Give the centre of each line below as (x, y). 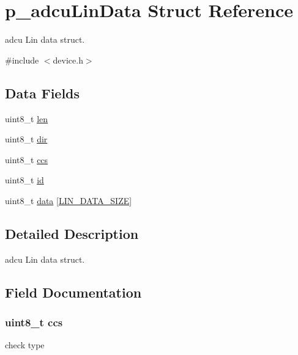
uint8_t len (27, 118)
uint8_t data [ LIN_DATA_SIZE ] (69, 200)
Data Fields (43, 93)
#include (22, 60)
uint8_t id (24, 180)
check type (25, 345)
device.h (68, 60)
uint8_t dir (26, 139)
